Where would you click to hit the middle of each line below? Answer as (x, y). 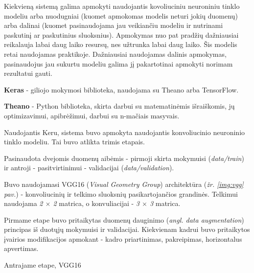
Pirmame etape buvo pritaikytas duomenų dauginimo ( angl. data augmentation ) (124, 219)
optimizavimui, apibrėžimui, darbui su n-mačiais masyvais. (92, 115)
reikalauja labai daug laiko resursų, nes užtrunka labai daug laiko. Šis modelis (121, 44)
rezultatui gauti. (28, 73)
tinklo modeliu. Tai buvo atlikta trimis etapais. (75, 142)
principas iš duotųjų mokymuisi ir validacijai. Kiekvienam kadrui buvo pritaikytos (127, 229)
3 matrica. (165, 203)
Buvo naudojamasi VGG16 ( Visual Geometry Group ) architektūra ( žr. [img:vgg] (124, 184)
